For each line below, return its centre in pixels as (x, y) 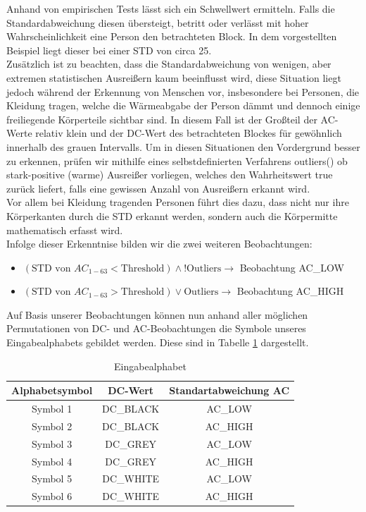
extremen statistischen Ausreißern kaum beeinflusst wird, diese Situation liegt (174, 77)
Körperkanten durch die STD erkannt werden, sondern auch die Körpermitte (172, 215)
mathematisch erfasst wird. (65, 230)
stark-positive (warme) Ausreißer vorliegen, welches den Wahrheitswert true (170, 175)
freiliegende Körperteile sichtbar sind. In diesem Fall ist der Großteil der (162, 119)
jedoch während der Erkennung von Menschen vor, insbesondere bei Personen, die (183, 91)
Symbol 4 (52, 461)
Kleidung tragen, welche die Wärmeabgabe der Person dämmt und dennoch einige (183, 105)
